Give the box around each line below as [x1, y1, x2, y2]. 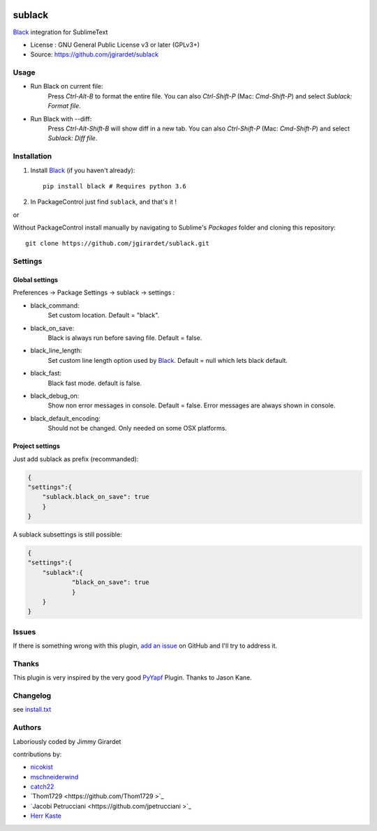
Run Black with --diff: [30, 114, 92, 123]
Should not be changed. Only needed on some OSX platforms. [47, 424, 227, 433]
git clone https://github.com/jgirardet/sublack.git [25, 239, 209, 248]
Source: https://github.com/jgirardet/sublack [30, 50, 158, 59]
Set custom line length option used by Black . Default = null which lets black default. [47, 356, 288, 364]
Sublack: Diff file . [47, 134, 98, 142]
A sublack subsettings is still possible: [13, 530, 122, 539]
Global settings [13, 276, 59, 284]
